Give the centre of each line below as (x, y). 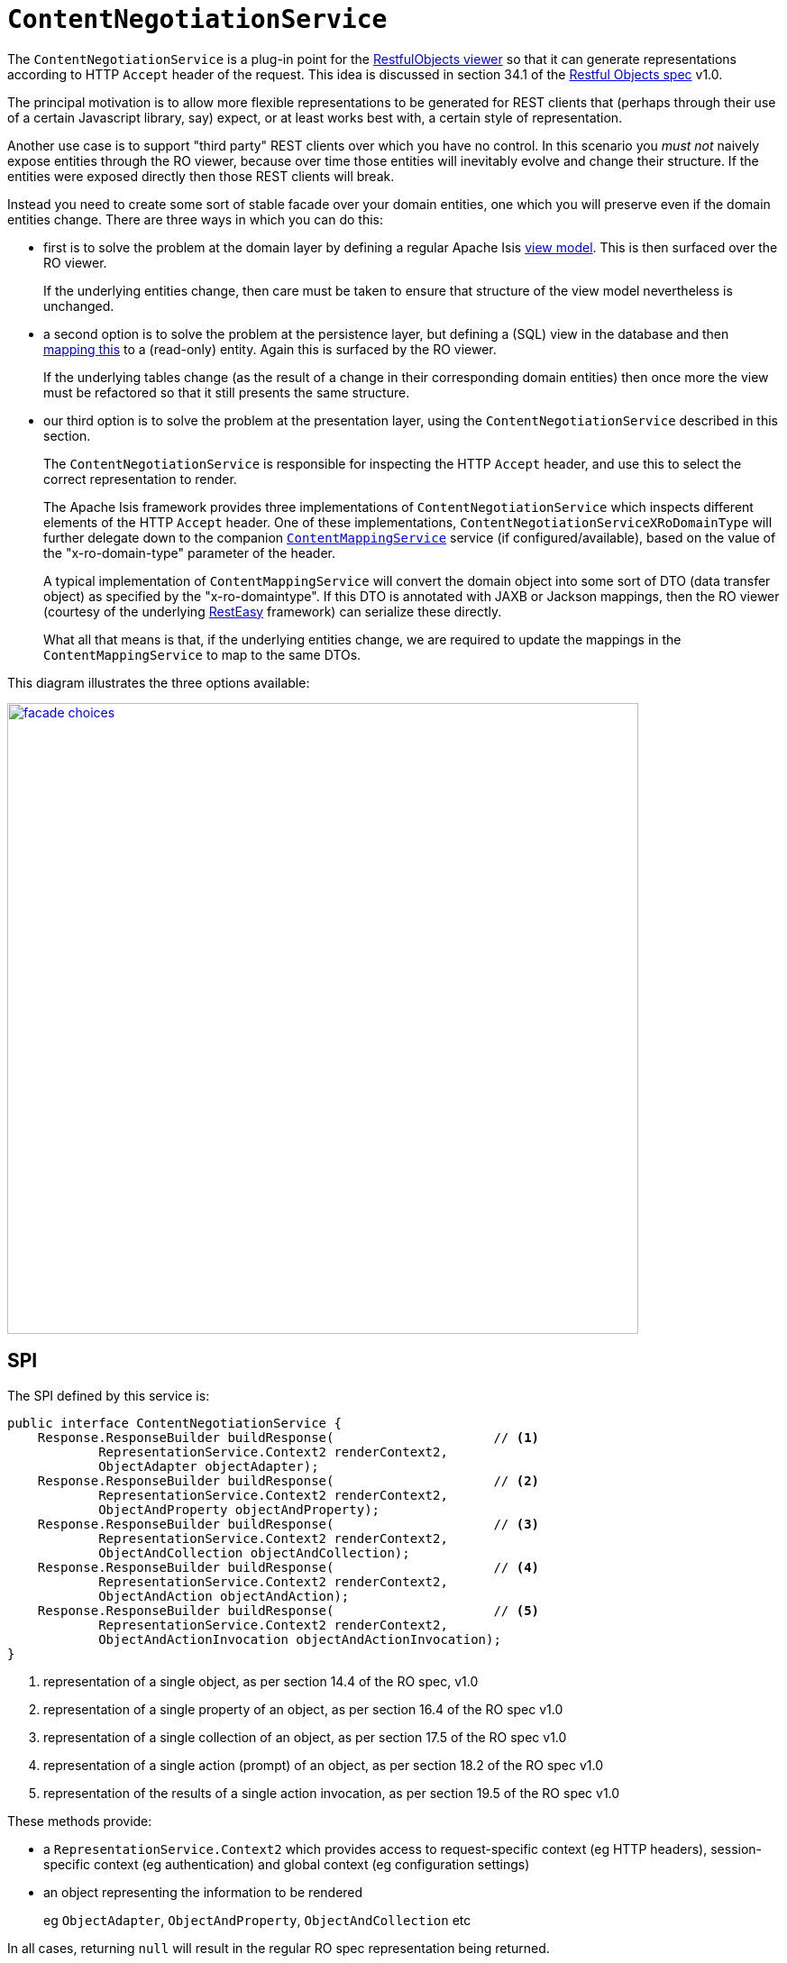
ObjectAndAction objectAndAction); (224, 1596)
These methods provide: (80, 1821)
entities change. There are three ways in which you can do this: (195, 219)
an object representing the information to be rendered (203, 1892)
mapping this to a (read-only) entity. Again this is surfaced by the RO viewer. (270, 349)
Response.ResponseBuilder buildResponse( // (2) (288, 1480)
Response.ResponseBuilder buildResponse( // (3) (288, 1524)
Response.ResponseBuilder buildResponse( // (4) (288, 1567)
